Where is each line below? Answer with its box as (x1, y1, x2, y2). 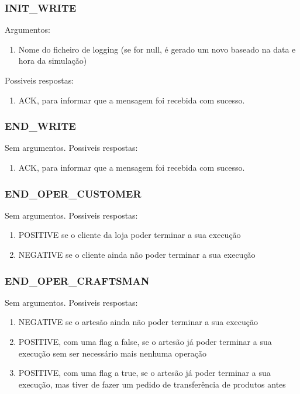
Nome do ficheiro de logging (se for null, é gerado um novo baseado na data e (18, 43, 296, 55)
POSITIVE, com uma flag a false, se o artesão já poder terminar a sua (18, 336, 272, 347)
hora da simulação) (18, 54, 87, 67)
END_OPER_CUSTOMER (5, 186, 142, 201)
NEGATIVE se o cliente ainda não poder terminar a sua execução (18, 248, 256, 260)
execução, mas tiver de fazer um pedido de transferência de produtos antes (18, 378, 286, 390)
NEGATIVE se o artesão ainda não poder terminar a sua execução (18, 316, 258, 328)
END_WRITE (5, 119, 76, 133)
